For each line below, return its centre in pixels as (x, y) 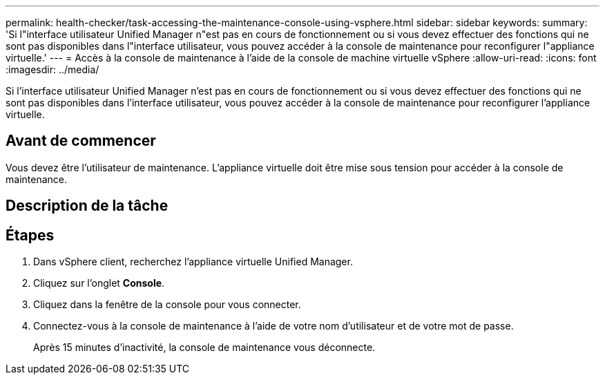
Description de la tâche (87, 206)
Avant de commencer (81, 141)
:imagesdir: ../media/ (52, 69)
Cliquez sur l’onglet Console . (99, 283)
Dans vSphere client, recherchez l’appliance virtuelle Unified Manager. (193, 262)
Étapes (30, 235)
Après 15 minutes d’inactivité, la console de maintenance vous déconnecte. (204, 348)
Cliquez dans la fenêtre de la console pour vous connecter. (167, 305)
